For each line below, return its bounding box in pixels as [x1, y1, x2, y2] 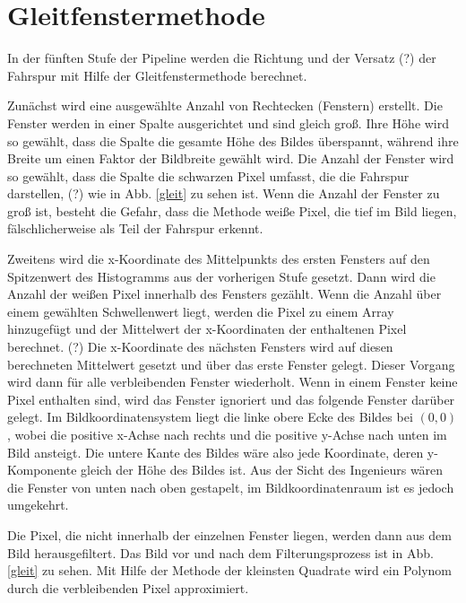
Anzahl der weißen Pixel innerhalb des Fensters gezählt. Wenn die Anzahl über [7, 284, 442, 303]
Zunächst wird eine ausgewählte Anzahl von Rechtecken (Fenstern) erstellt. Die [7, 96, 443, 115]
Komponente [7, 460, 77, 479]
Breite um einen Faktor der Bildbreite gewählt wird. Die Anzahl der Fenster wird [7, 149, 454, 168]
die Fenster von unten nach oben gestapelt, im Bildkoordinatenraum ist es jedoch [7, 477, 454, 496]
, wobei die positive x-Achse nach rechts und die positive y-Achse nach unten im [7, 425, 447, 443]
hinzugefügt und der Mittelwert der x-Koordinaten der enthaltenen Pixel [7, 319, 407, 338]
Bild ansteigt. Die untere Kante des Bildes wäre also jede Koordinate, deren [7, 442, 424, 461]
